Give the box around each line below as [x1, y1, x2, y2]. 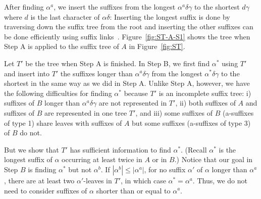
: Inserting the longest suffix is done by [110, 11, 230, 22]
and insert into [4, 68, 49, 78]
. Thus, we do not [192, 175, 248, 185]
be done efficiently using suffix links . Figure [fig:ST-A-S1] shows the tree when [4, 31, 250, 41]
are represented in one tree [44, 107, 127, 118]
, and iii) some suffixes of [135, 107, 213, 118]
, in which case [121, 175, 166, 185]
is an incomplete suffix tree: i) [159, 87, 251, 98]
